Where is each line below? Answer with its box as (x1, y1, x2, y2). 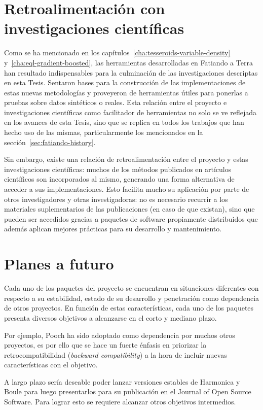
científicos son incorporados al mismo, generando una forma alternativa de (4, 174, 235, 184)
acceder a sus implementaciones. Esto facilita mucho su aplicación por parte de (4, 184, 249, 194)
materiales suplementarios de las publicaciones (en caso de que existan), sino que (4, 203, 255, 214)
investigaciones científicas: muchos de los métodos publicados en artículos (4, 163, 232, 174)
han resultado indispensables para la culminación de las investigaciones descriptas (4, 67, 258, 78)
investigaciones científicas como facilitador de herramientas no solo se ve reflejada (4, 107, 256, 117)
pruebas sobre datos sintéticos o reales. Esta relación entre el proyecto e (4, 97, 227, 108)
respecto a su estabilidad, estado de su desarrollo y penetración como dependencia (4, 292, 259, 303)
